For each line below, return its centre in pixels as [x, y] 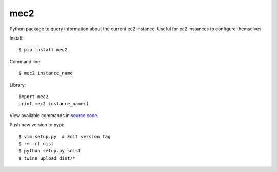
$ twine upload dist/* [47, 158]
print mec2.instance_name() [54, 104]
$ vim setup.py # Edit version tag [65, 137]
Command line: [26, 61]
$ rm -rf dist [36, 144]
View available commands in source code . [54, 115]
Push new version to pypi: [37, 125]
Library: [18, 85]
